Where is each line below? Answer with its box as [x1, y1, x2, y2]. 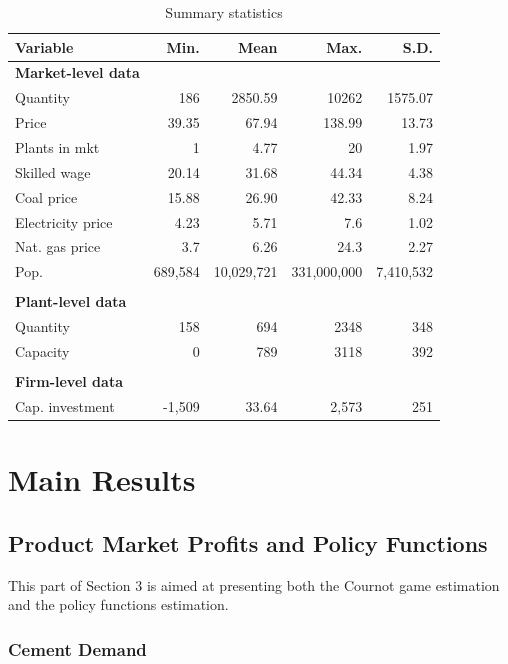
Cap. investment [15, 395, 115, 416]
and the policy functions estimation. [8, 594, 229, 615]
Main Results [8, 459, 196, 500]
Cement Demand [8, 636, 147, 661]
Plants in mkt [15, 136, 100, 157]
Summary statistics [165, 2, 283, 22]
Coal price [15, 186, 78, 207]
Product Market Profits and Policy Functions [8, 527, 488, 558]
